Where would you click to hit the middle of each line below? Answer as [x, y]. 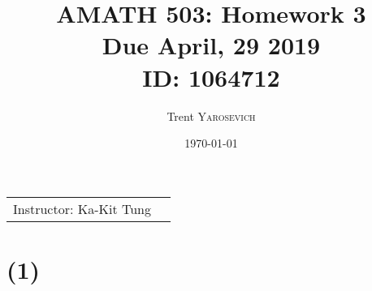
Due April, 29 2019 [211, 45]
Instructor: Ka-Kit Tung [82, 208]
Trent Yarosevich [211, 116]
